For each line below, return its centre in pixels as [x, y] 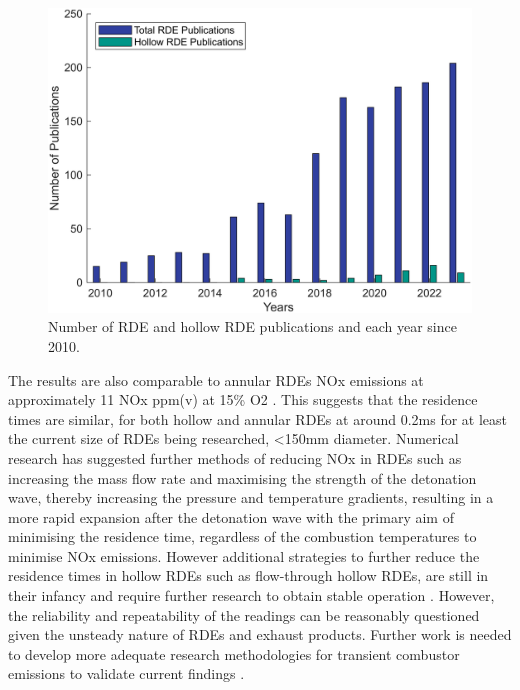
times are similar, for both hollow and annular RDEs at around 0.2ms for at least [258, 418]
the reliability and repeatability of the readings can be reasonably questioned [244, 614]
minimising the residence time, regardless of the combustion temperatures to [242, 536]
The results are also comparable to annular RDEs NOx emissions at [216, 379]
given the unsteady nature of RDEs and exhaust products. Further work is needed [260, 634]
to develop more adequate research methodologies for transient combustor [234, 653]
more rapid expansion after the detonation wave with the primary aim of [231, 516]
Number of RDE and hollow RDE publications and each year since [252, 326]
